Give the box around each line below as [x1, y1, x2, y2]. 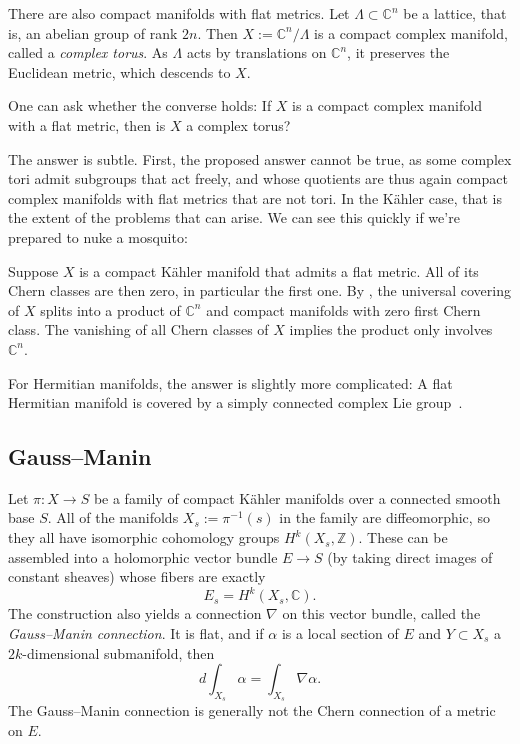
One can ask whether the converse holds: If [8, 95, 272, 116]
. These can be [358, 527, 448, 548]
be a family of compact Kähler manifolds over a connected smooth [93, 487, 501, 508]
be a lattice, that [403, 3, 507, 23]
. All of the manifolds [47, 507, 179, 528]
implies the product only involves [289, 319, 493, 340]
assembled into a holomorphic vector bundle [8, 546, 278, 567]
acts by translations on [186, 42, 327, 63]
